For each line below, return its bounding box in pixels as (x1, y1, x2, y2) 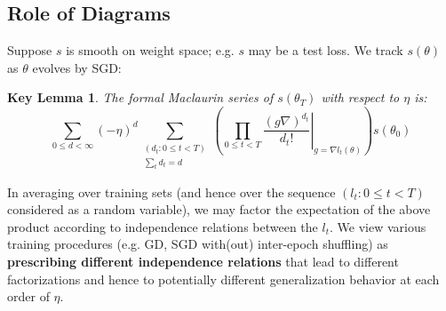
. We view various (330, 217, 426, 235)
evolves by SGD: (32, 58, 122, 76)
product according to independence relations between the (7, 217, 318, 235)
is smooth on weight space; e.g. (66, 41, 235, 60)
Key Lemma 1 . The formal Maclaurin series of (7, 88, 274, 107)
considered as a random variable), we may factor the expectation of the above (7, 200, 431, 219)
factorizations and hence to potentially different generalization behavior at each (7, 269, 440, 288)
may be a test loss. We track (248, 41, 403, 60)
